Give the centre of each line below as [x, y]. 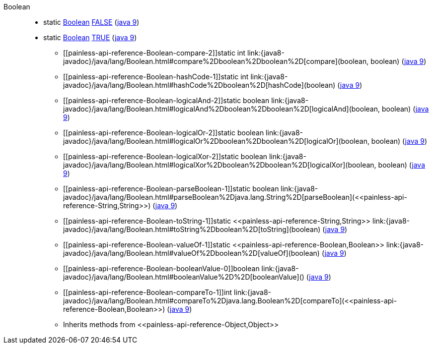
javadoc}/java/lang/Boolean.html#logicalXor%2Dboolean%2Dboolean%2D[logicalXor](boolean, [220, 165]
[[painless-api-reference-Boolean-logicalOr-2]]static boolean [164, 133]
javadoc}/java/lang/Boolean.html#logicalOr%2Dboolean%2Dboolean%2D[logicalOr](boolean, [216, 141]
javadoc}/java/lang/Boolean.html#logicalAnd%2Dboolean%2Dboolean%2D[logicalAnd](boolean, [221, 109]
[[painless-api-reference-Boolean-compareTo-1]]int [148, 292]
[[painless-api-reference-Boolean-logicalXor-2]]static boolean [165, 156]
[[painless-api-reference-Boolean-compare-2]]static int [154, 53]
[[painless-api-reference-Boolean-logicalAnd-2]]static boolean [166, 100]
